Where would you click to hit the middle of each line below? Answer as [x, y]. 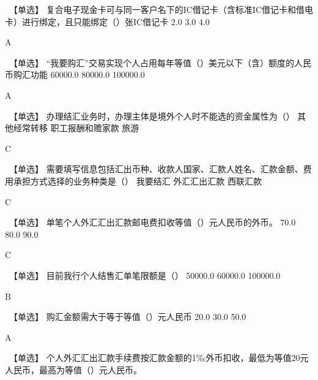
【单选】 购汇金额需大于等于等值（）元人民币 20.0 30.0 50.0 [130, 317]
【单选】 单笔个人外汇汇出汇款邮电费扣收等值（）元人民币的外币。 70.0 [154, 222]
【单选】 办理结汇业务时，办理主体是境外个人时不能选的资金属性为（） [154, 116]
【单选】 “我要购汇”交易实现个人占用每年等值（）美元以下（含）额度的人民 [162, 62]
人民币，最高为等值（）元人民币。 [73, 369]
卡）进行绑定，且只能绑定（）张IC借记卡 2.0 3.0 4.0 [107, 21]
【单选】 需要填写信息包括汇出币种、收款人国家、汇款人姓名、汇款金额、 [158, 169]
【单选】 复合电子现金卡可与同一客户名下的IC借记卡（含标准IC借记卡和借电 [163, 9]
